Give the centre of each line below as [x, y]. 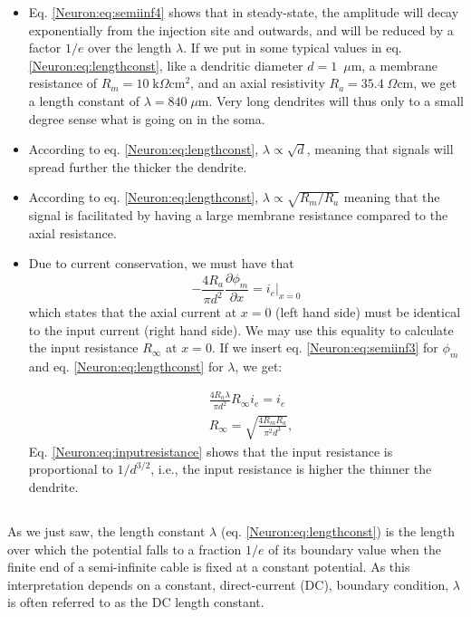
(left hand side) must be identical [368, 312]
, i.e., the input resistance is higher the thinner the [291, 469]
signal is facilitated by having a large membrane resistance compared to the [238, 215]
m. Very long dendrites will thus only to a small [331, 100]
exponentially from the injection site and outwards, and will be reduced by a [241, 29]
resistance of [63, 83]
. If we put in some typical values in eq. [293, 48]
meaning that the [392, 197]
